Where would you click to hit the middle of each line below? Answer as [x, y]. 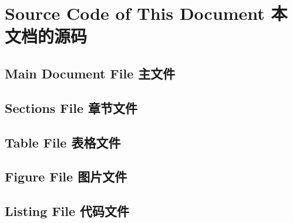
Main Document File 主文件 [90, 73]
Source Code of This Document [135, 13]
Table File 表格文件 [63, 142]
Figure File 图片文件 [66, 176]
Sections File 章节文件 [71, 107]
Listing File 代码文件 [67, 211]
